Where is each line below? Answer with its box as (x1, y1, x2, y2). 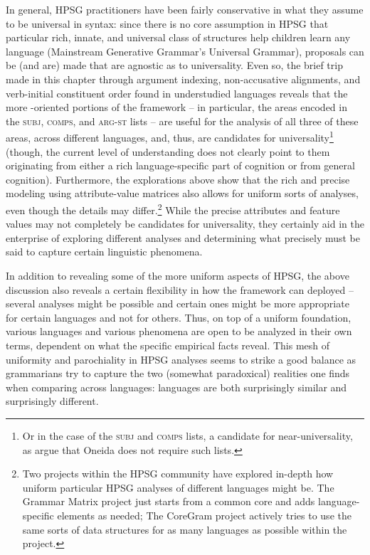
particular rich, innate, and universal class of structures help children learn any (6, 30, 351, 45)
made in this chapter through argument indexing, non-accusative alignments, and (6, 71, 361, 86)
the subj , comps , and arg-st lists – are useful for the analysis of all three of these (6, 113, 359, 128)
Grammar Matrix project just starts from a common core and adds (22, 494, 315, 509)
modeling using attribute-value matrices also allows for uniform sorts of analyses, (6, 186, 359, 201)
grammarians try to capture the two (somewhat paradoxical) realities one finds (6, 366, 350, 381)
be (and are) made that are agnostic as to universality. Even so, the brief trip (6, 58, 343, 73)
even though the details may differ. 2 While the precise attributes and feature (6, 200, 340, 217)
